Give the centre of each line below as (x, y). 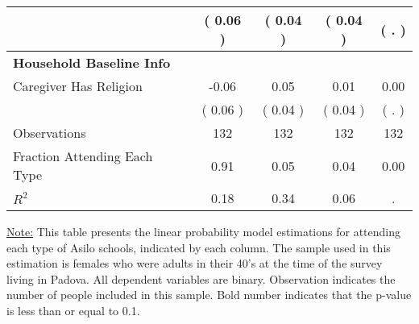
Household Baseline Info (92, 62)
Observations (50, 133)
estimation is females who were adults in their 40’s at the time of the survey (195, 263)
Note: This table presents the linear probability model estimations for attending (204, 231)
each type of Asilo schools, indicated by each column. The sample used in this (199, 247)
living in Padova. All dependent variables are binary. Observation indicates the (201, 278)
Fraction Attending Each (83, 156)
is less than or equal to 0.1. (73, 310)
